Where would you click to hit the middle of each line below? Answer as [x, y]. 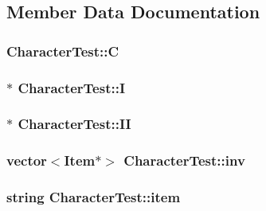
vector [27, 160]
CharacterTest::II [74, 124]
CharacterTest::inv [184, 160]
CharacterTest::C [63, 51]
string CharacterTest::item [94, 197]
